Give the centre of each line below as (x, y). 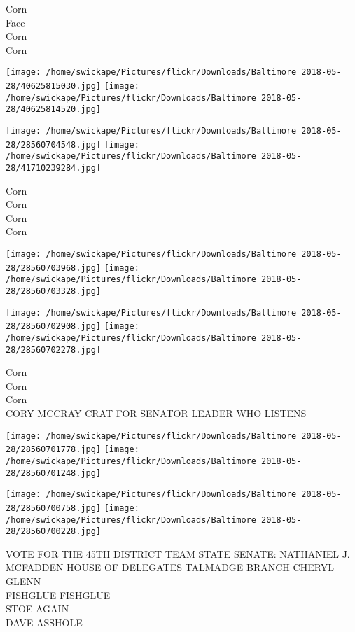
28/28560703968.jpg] (54, 268)
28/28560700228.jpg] (54, 532)
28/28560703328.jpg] (54, 291)
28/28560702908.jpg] (54, 326)
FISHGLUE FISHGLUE (58, 595)
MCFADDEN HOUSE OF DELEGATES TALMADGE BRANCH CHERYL (170, 567)
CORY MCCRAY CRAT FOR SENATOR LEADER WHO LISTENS (156, 413)
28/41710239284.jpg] (54, 168)
